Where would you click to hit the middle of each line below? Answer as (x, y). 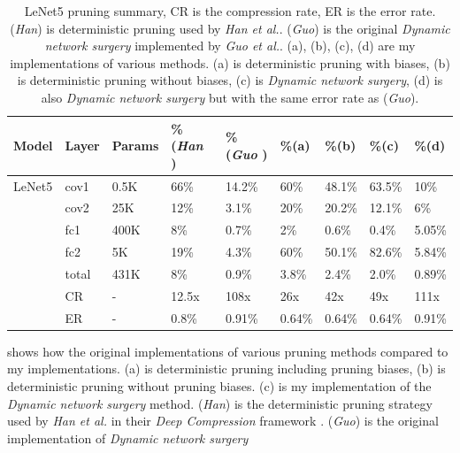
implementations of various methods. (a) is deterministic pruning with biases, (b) (230, 62)
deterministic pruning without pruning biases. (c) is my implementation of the (219, 385)
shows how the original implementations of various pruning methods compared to (228, 351)
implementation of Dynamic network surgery (128, 438)
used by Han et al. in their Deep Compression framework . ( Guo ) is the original (223, 421)
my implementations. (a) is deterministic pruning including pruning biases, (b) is (226, 369)
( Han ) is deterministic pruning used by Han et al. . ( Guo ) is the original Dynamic (230, 28)
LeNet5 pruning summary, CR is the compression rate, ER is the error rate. (230, 11)
